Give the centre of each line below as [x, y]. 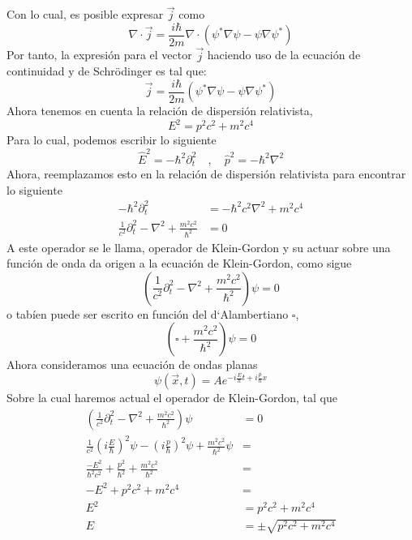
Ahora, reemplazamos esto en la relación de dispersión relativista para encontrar [206, 174]
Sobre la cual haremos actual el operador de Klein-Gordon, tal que [172, 398]
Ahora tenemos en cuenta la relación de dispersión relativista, [160, 111]
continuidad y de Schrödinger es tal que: [107, 71]
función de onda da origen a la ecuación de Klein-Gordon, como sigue [179, 263]
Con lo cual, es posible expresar [85, 14]
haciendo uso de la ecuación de [284, 55]
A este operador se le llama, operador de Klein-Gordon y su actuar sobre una [199, 247]
